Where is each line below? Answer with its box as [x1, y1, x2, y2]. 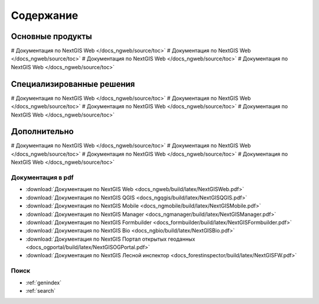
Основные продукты [11, 31, 92, 41]
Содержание [11, 9, 79, 22]
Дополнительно [11, 127, 74, 137]
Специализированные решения [11, 79, 135, 89]
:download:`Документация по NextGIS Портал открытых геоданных [25, 235, 196, 242]
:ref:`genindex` [25, 279, 62, 286]
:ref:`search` [25, 287, 56, 295]
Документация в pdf [11, 173, 74, 182]
